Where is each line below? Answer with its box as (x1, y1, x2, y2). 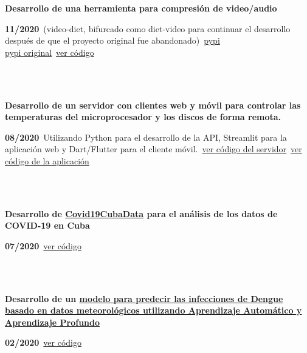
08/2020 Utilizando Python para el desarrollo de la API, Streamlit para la (5, 130, 287, 143)
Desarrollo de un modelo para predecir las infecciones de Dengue (5, 292, 283, 304)
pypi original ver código (5, 45, 94, 58)
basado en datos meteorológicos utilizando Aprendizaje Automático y (5, 304, 302, 317)
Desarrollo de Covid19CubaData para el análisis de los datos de (5, 207, 278, 220)
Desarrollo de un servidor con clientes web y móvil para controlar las (5, 98, 301, 111)
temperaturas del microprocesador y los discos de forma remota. (5, 110, 281, 123)
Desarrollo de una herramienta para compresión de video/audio (5, 2, 277, 14)
